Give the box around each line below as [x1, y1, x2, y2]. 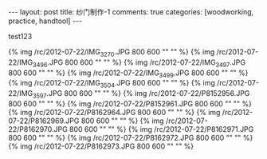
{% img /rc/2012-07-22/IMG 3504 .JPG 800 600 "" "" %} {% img [8, 78, 215, 89]
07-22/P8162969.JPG [8, 116, 80, 125]
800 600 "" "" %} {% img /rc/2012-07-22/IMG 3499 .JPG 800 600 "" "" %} [8, 68, 249, 79]
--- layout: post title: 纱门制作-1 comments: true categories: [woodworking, [8, 7, 254, 17]
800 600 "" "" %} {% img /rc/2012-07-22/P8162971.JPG [69, 124, 254, 133]
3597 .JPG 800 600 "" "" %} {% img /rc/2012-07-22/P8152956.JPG [32, 89, 250, 100]
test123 [8, 32, 33, 41]
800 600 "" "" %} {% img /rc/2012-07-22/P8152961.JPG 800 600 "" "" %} [8, 98, 253, 109]
